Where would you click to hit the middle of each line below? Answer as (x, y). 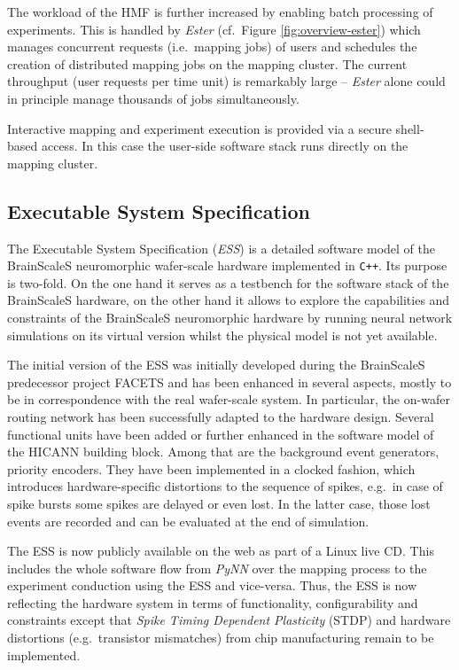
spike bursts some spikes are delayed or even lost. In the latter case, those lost (219, 503)
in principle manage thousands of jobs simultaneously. (153, 98)
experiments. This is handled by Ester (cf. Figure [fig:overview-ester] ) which (214, 29)
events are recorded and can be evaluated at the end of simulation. (188, 521)
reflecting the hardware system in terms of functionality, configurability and (213, 602)
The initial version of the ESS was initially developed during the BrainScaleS (216, 365)
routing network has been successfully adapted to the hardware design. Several (221, 416)
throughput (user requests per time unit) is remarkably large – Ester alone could (226, 81)
